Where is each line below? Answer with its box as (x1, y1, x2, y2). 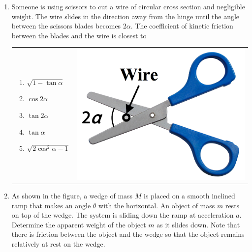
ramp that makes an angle (11, 200, 91, 210)
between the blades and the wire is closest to (11, 30, 147, 40)
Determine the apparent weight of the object (11, 219, 146, 229)
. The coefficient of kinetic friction (130, 21, 233, 31)
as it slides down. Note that (157, 219, 240, 229)
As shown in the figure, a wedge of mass (11, 190, 133, 200)
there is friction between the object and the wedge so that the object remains (11, 229, 245, 239)
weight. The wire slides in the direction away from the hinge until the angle (11, 11, 240, 21)
